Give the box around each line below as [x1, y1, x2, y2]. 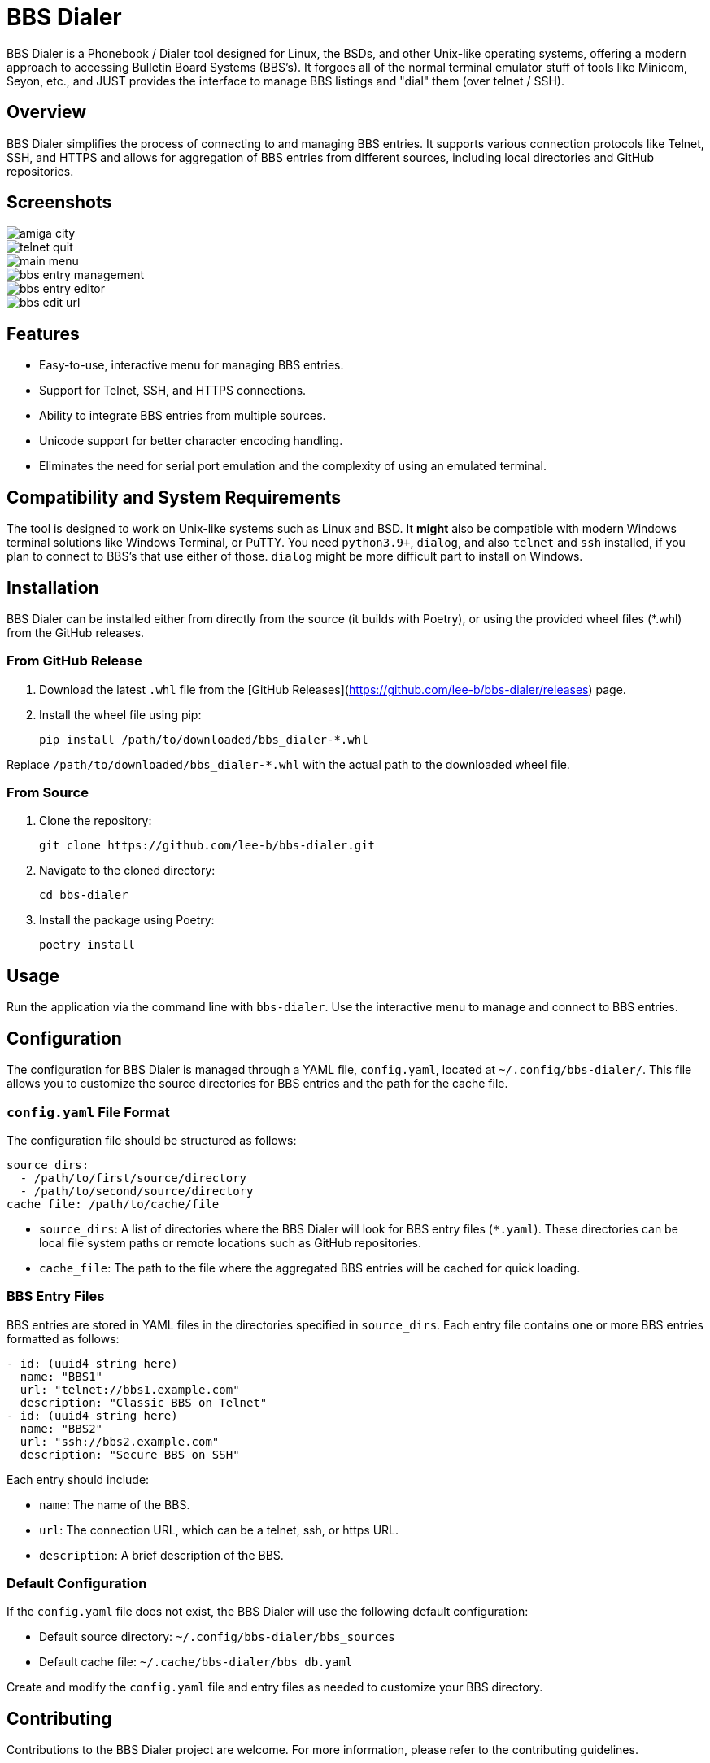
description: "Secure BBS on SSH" [20, 1447, 240, 1461]
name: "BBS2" [20, 1421, 103, 1435]
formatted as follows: [7, 1331, 120, 1346]
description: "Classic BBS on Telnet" [20, 1395, 268, 1409]
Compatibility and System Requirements [7, 487, 342, 508]
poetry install [39, 938, 136, 952]
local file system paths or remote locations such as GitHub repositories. [39, 1235, 421, 1250]
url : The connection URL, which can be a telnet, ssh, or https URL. [39, 1522, 399, 1537]
